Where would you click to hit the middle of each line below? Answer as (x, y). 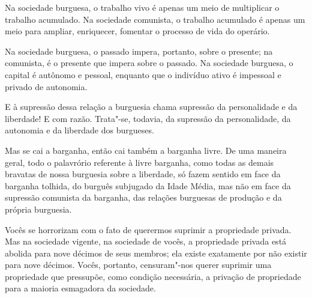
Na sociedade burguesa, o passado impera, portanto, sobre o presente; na (139, 51)
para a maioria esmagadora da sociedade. (80, 288)
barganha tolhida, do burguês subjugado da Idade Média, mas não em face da (148, 185)
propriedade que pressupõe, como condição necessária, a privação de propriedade (153, 276)
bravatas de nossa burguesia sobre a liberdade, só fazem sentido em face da (143, 174)
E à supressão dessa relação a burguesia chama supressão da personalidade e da (151, 107)
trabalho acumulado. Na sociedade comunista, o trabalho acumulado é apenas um (155, 19)
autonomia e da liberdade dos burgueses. (79, 130)
